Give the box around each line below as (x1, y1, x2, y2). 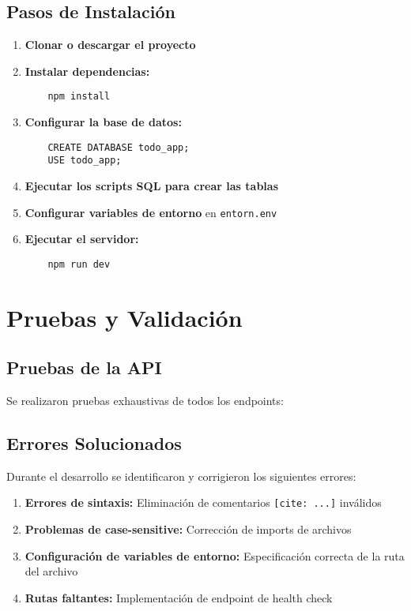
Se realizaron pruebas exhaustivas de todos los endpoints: (6, 392, 284, 409)
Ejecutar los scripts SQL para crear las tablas (25, 177, 278, 193)
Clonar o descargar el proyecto (25, 36, 196, 53)
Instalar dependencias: (25, 62, 150, 79)
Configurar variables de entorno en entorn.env (25, 204, 277, 220)
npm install (47, 91, 111, 103)
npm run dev (47, 258, 111, 270)
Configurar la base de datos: (25, 114, 182, 130)
